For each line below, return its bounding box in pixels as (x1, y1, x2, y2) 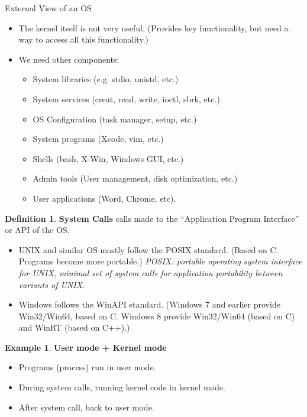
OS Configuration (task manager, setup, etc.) (33, 112, 197, 125)
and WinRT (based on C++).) (18, 321, 130, 334)
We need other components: (18, 53, 119, 65)
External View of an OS (5, 2, 92, 14)
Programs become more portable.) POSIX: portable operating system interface (18, 255, 302, 267)
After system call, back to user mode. (18, 400, 154, 413)
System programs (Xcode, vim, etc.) (33, 132, 164, 145)
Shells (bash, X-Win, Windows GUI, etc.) (33, 152, 184, 164)
